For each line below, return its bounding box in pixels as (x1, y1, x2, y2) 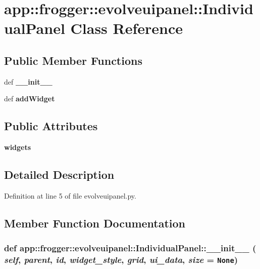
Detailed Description (4, 167, 115, 182)
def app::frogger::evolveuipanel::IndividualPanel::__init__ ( (4, 242, 256, 254)
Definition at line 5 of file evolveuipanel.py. (4, 190, 136, 201)
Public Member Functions (4, 52, 142, 68)
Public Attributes (4, 118, 98, 134)
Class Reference (70, 18, 183, 39)
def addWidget (4, 93, 55, 104)
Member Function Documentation (4, 215, 186, 230)
